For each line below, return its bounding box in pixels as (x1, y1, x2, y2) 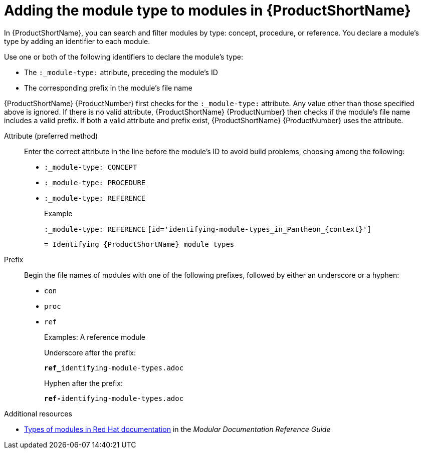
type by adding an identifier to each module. (4, 37, 150, 46)
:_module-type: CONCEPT (44, 163, 137, 171)
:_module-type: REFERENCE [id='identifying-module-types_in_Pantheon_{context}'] (44, 225, 371, 233)
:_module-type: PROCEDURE (44, 178, 146, 187)
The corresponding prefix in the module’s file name (24, 83, 192, 92)
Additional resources (4, 409, 72, 418)
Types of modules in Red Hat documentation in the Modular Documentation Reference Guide (24, 424, 331, 433)
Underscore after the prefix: (44, 348, 136, 357)
